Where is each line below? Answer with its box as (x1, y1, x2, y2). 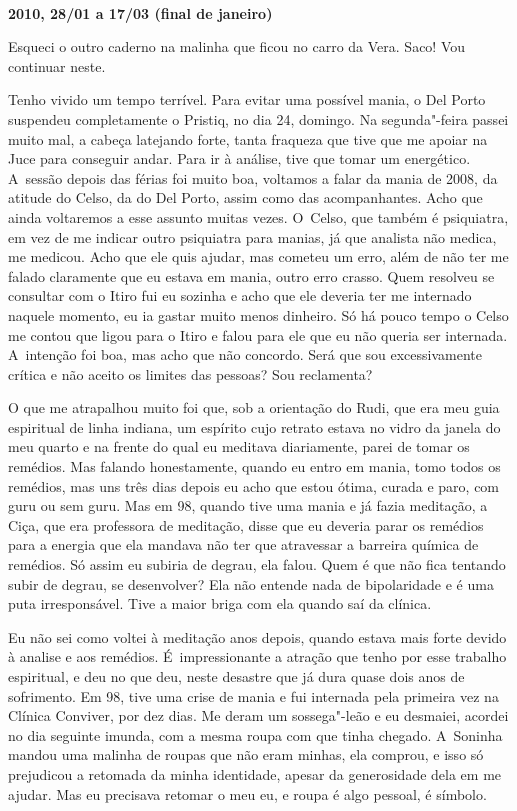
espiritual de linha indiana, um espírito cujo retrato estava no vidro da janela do (8, 416, 501, 437)
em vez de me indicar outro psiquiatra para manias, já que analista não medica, (8, 226, 497, 247)
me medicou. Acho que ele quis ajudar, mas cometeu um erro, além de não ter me (8, 246, 509, 267)
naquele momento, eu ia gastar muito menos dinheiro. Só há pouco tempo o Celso (8, 304, 509, 325)
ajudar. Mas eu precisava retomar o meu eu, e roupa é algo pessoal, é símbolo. (8, 783, 487, 804)
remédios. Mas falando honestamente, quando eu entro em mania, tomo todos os (8, 456, 501, 477)
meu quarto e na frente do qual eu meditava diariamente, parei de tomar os (8, 436, 470, 457)
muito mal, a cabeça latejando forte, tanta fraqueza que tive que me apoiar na (8, 128, 488, 149)
